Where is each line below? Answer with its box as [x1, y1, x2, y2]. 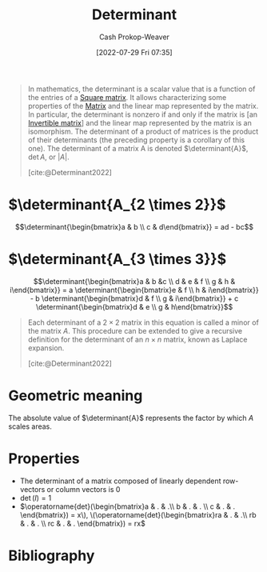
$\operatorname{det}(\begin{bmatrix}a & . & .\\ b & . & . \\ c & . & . [19, 502, 236, 511]
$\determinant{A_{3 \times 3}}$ [8, 250, 227, 269]
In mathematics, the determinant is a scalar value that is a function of [27, 84, 256, 94]
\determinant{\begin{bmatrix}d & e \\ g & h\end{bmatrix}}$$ [35, 302, 233, 311]
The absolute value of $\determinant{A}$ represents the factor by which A [8, 413, 254, 422]
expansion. [27, 342, 65, 353]
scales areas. [8, 422, 52, 431]
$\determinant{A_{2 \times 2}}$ [8, 196, 226, 214]
